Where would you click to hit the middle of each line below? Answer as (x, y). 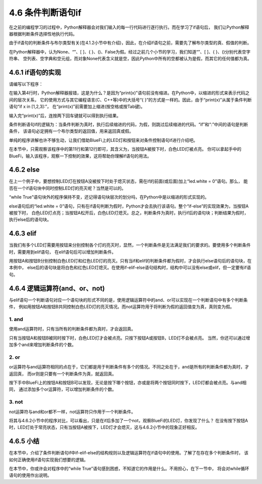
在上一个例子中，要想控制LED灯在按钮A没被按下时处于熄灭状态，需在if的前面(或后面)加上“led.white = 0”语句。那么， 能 (129, 181)
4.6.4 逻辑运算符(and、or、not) (57, 288)
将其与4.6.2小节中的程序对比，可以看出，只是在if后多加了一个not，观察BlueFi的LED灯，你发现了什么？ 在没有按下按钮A (129, 420)
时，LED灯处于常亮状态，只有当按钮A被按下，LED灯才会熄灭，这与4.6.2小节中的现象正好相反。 (104, 427)
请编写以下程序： (26, 84)
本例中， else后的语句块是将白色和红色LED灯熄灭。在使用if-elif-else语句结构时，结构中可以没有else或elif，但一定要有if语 (130, 268)
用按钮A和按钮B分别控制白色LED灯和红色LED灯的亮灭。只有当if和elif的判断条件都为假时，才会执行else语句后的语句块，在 (130, 261)
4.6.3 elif (23, 233)
